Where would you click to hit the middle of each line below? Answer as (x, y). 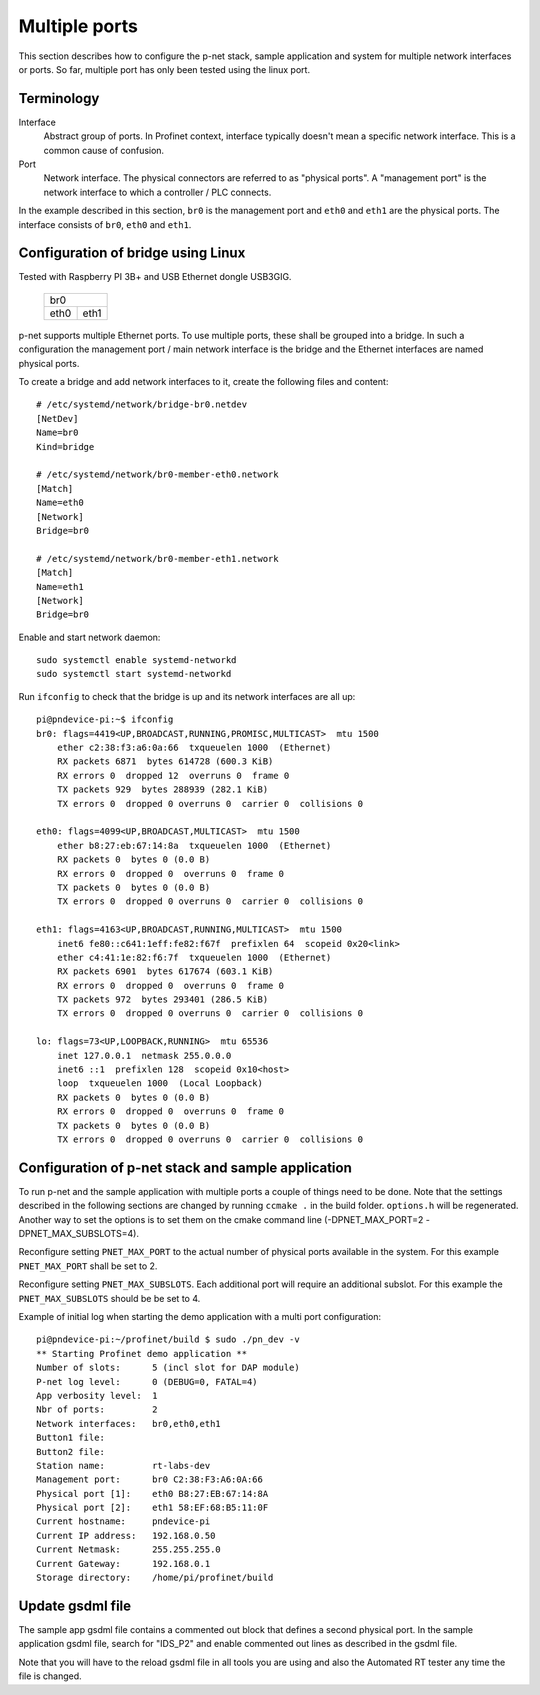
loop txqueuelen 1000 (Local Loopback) (160, 1083)
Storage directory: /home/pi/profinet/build (155, 1578)
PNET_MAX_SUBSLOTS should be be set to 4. (109, 1298)
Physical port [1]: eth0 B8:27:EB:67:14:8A (152, 1493)
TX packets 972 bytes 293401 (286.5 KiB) (162, 999)
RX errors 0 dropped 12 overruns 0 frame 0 (173, 775)
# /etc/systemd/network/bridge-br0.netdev (142, 404)
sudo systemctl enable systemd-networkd (136, 660)
